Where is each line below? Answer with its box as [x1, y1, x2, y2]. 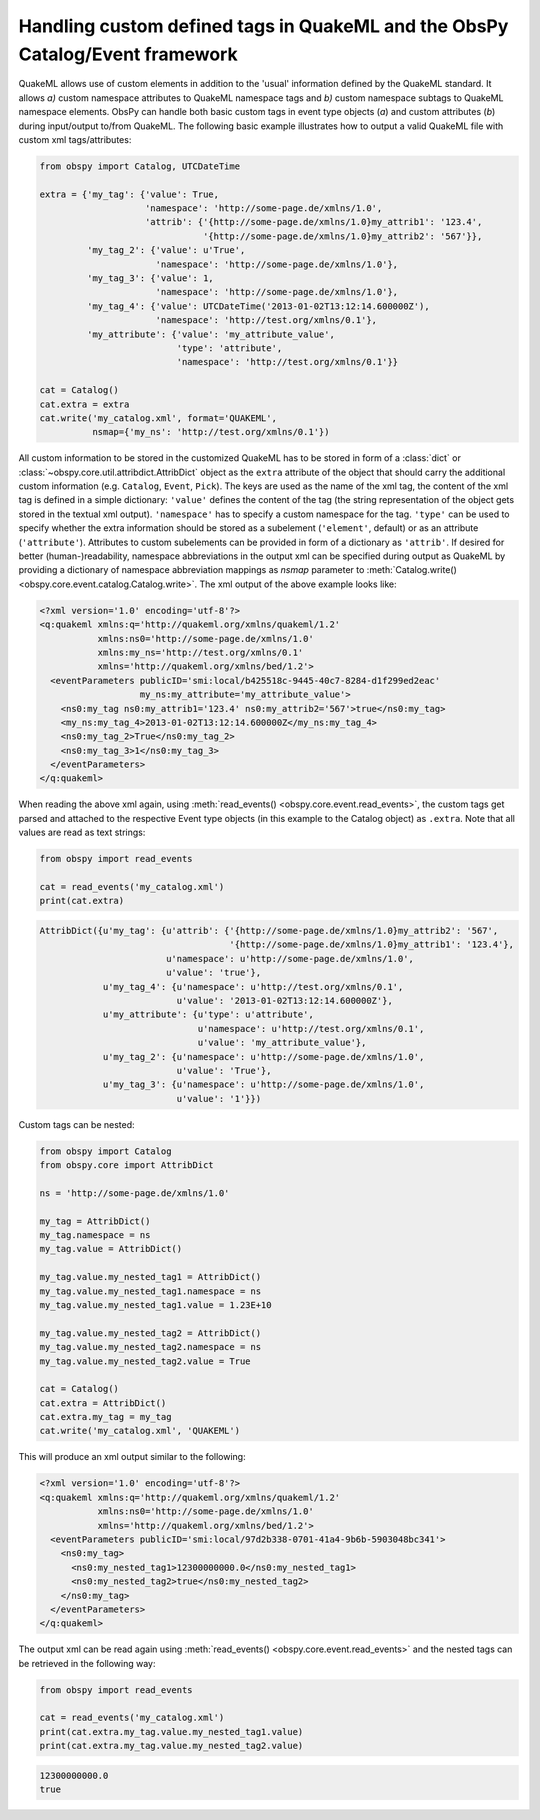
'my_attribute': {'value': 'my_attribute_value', [86, 328, 335, 340]
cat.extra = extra [39, 398, 130, 410]
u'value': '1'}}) [176, 1093, 262, 1104]
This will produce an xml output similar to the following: [18, 1451, 246, 1463]
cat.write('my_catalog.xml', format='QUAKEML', [39, 412, 277, 424]
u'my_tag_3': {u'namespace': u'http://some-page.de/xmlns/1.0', [102, 1079, 425, 1090]
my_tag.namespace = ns [39, 1229, 151, 1240]
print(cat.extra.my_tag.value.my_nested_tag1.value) [39, 1726, 304, 1737]
